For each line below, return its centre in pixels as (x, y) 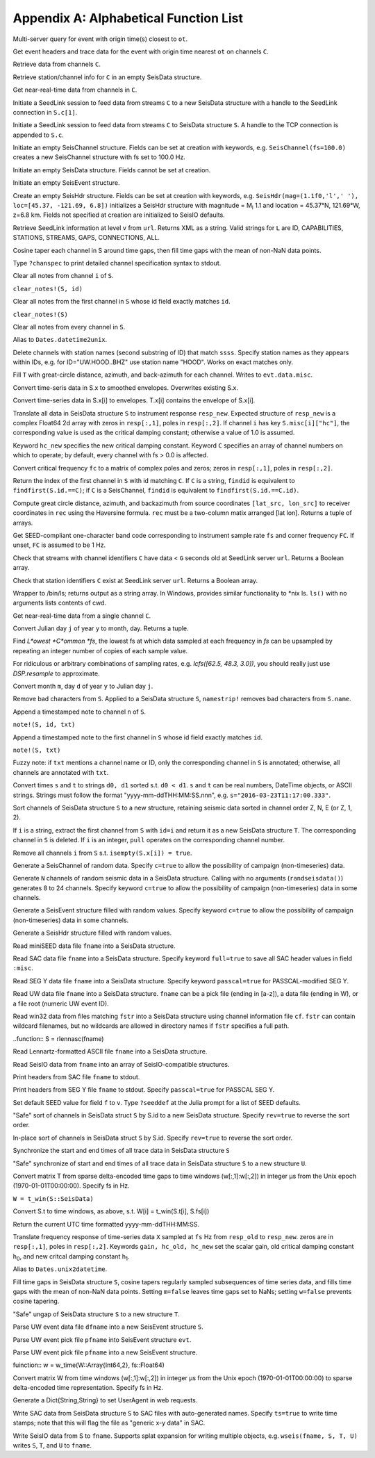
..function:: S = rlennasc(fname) (58, 1038)
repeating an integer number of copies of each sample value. (100, 650)
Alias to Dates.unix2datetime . (60, 1269)
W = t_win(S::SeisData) (53, 1198)
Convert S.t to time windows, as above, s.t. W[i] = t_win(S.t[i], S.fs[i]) (111, 1211)
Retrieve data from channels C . (57, 64)
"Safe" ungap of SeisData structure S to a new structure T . (96, 1314)
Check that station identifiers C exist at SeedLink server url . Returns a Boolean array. (135, 580)
